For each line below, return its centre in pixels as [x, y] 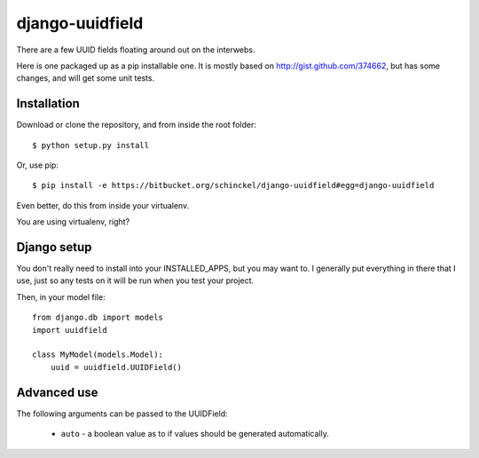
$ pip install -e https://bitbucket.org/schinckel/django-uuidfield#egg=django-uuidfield [233, 186]
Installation [48, 103]
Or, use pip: [38, 165]
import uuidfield [70, 330]
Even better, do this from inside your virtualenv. [103, 205]
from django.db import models [98, 318]
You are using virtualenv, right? [73, 222]
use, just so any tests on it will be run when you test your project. [135, 280]
